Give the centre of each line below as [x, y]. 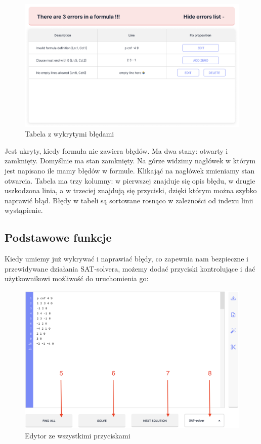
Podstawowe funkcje [58, 237]
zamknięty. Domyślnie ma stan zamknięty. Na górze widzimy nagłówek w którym [130, 161]
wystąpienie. [24, 210]
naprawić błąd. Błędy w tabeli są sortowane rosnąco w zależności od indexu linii [129, 200]
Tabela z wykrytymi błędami [70, 134]
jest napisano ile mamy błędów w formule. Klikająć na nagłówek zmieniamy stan [130, 171]
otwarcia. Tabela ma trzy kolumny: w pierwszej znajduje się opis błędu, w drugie [130, 180]
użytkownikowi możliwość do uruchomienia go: [77, 278]
